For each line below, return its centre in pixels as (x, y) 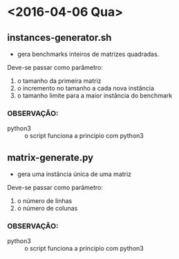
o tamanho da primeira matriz (59, 81)
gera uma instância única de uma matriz (74, 174)
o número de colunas (47, 209)
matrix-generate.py (50, 157)
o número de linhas (45, 201)
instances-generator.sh (59, 38)
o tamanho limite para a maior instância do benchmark (95, 95)
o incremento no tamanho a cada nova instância (85, 88)
